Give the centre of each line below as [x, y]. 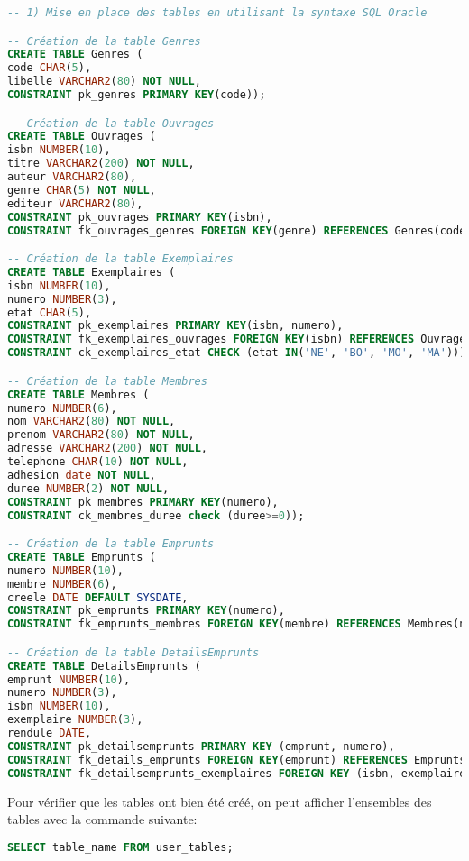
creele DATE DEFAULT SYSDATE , [98, 597]
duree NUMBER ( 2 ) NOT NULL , [88, 488]
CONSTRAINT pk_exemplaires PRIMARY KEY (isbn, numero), [175, 326]
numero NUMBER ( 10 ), [65, 570]
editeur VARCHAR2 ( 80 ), [75, 203]
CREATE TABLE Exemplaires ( [92, 272]
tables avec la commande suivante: [102, 819]
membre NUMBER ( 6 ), [62, 584]
